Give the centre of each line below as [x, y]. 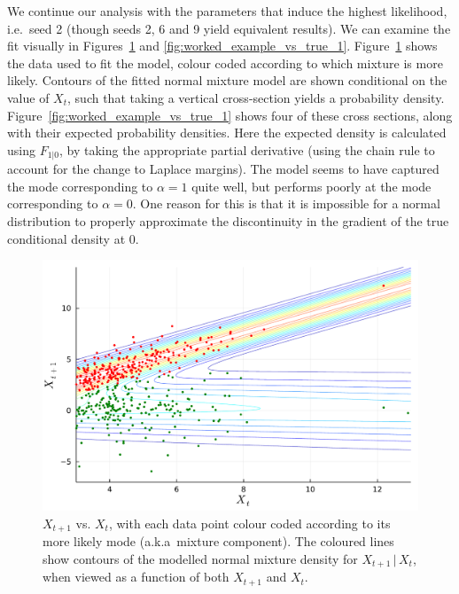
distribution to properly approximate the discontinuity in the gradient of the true [228, 220]
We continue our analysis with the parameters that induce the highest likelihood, [227, 11]
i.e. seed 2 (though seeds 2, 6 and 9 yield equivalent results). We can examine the [229, 28]
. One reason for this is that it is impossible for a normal [286, 203]
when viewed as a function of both [136, 577]
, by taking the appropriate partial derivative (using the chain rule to [247, 149]
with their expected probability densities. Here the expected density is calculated [227, 133]
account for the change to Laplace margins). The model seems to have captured [223, 169]
